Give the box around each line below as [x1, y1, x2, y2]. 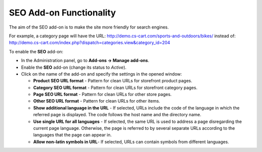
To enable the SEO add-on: [9, 48, 64, 54]
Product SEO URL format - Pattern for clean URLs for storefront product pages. [33, 78, 193, 84]
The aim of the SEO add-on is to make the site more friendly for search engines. [9, 24, 169, 30]
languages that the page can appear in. [33, 132, 112, 138]
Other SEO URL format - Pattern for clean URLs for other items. [33, 98, 160, 104]
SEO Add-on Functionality [9, 7, 116, 18]
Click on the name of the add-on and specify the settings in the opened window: [21, 71, 182, 77]
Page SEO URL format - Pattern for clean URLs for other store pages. [33, 91, 172, 97]
